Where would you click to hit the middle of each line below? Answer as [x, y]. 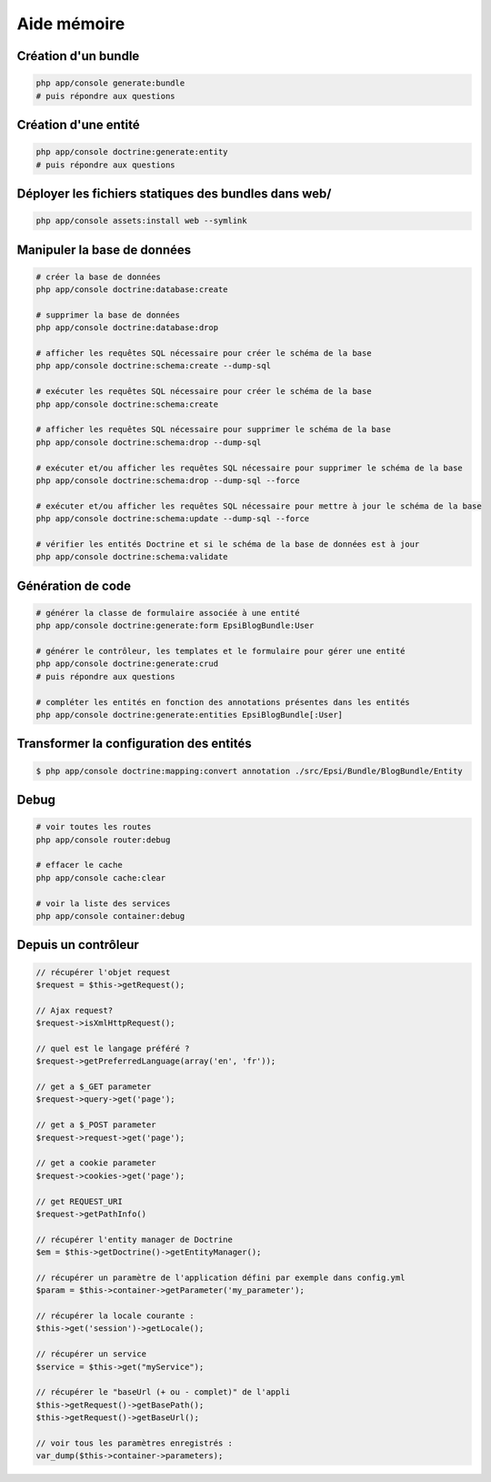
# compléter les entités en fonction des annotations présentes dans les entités [223, 702]
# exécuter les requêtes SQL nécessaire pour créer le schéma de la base [204, 392]
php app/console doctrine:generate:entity [132, 152]
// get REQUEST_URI [79, 1201]
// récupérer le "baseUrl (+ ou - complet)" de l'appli [163, 1392]
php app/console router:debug [103, 840]
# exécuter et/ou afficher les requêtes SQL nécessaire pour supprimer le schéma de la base [249, 468]
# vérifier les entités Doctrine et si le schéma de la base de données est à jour [228, 544]
